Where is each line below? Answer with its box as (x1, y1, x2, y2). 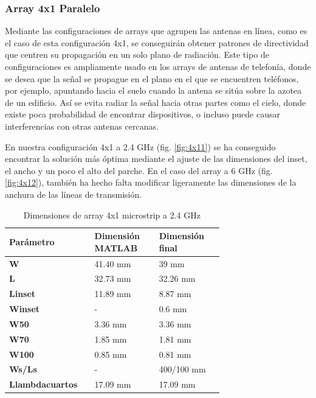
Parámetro (9, 235, 55, 248)
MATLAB (94, 241, 138, 254)
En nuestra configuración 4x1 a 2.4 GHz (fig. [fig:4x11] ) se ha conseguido (5, 140, 276, 153)
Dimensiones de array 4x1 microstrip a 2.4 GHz (23, 208, 201, 221)
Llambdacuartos (9, 378, 78, 391)
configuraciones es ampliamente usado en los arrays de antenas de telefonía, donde (5, 60, 311, 72)
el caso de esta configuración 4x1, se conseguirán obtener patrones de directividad (5, 36, 309, 49)
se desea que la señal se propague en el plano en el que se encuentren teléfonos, (5, 72, 299, 85)
